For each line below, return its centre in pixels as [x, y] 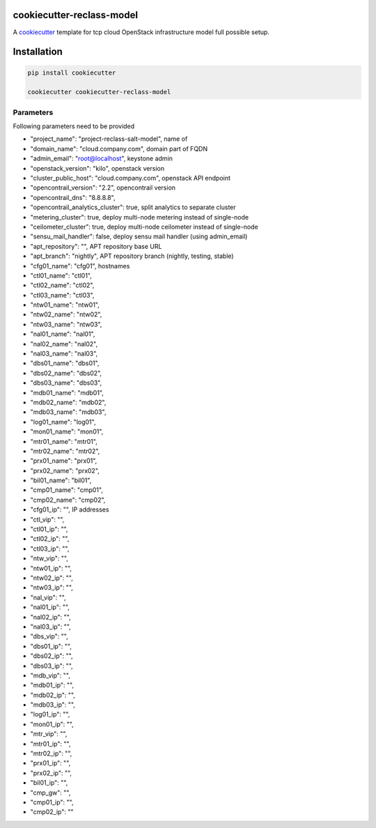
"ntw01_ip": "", [51, 568]
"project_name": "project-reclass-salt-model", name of [109, 139]
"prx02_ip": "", [51, 773]
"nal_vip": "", [48, 597]
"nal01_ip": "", [50, 607]
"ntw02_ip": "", [52, 578]
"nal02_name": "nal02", [64, 344]
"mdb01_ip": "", [52, 685]
